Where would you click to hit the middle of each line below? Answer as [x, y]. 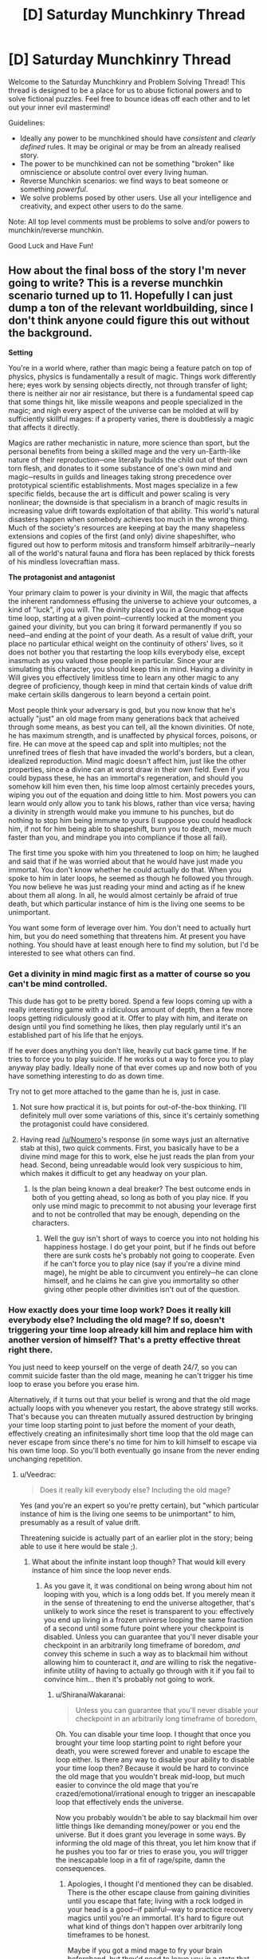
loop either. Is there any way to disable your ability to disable [155, 1760]
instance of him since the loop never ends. [102, 1571]
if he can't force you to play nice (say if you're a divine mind [142, 1264]
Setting [21, 352]
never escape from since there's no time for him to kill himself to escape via [133, 1442]
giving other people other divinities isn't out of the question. [142, 1289]
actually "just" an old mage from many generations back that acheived [124, 718]
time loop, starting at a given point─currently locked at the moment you [125, 618]
